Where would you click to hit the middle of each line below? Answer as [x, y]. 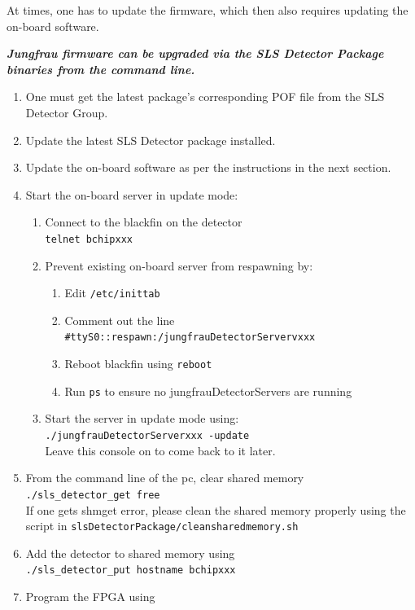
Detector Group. [67, 112]
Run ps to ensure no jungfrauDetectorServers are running [208, 391]
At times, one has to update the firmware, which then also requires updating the [207, 10]
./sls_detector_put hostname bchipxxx [131, 571]
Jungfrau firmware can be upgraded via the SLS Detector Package [195, 53]
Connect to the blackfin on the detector [144, 222]
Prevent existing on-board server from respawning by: [179, 265]
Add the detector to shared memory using [130, 553]
